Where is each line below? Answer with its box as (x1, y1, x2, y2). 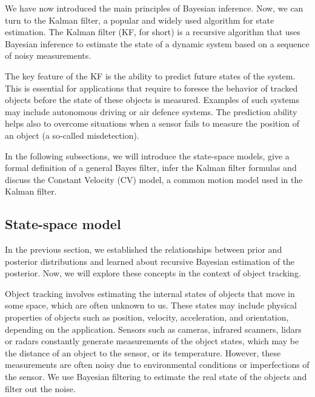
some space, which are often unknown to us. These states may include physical (5, 299, 297, 312)
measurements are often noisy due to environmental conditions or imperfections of (5, 358, 310, 371)
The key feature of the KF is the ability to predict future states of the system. (5, 69, 296, 82)
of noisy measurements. (5, 49, 91, 62)
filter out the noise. (5, 382, 76, 395)
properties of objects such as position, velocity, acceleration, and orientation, (5, 311, 289, 324)
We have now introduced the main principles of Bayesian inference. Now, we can (5, 2, 303, 14)
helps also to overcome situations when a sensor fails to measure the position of (5, 117, 300, 130)
